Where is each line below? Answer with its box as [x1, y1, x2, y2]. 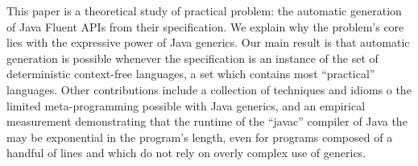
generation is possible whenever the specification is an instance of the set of [6, 49, 379, 66]
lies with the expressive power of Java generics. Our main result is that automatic [6, 34, 410, 51]
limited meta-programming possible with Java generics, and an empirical [6, 97, 366, 114]
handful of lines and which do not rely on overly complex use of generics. [6, 144, 366, 161]
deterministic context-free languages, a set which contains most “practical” [6, 65, 375, 82]
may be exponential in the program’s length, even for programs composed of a [6, 128, 393, 145]
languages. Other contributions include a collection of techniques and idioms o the [6, 81, 412, 98]
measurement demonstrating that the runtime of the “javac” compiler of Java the [6, 113, 408, 130]
